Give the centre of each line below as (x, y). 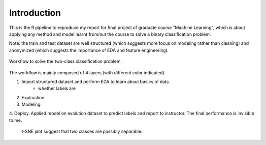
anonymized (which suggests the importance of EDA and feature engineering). (89, 50)
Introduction (35, 13)
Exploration (33, 97)
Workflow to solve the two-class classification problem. (66, 61)
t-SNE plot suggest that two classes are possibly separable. (82, 131)
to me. (16, 120)
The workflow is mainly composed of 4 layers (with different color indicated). (87, 72)
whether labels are (57, 88)
